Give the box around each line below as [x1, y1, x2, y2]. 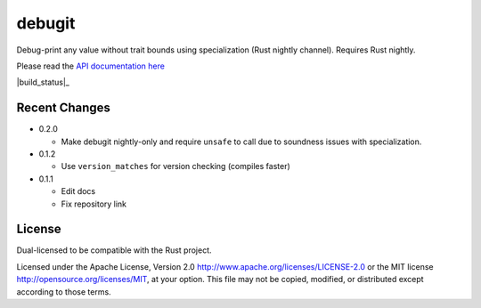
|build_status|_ [16, 77, 70, 88]
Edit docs [61, 186, 96, 197]
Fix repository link [61, 199, 127, 209]
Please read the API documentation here [16, 61, 165, 71]
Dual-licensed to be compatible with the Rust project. [16, 245, 213, 255]
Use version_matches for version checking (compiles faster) [61, 161, 291, 172]
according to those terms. [16, 286, 111, 297]
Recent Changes [16, 101, 111, 116]
